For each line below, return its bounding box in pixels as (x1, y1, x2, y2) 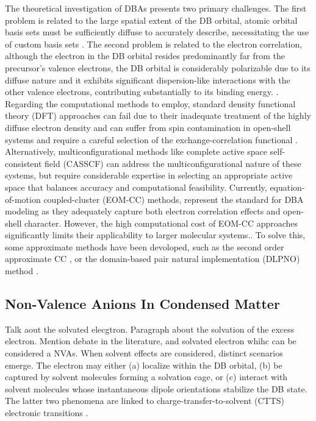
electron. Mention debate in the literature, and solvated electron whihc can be (5, 334, 296, 347)
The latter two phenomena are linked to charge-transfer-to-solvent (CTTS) (5, 394, 285, 407)
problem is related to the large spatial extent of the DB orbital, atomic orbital (5, 13, 298, 26)
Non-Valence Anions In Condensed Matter (5, 294, 280, 313)
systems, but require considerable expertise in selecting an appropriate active (5, 169, 293, 182)
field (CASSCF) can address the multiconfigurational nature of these (45, 157, 301, 169)
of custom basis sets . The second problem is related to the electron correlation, (5, 37, 303, 50)
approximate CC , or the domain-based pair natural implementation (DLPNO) (5, 252, 300, 265)
